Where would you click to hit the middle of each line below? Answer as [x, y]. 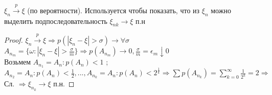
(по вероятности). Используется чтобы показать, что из [114, 10]
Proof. [14, 40]
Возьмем [18, 62]
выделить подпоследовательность [56, 21]
